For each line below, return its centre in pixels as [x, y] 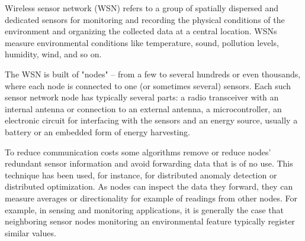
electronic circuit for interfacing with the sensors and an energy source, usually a [151, 120]
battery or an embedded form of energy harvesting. [97, 131]
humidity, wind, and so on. [53, 54]
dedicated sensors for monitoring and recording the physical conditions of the [145, 19]
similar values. [30, 232]
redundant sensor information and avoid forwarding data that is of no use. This [149, 163]
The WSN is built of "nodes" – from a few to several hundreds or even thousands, [153, 74]
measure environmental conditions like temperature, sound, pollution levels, [142, 42]
